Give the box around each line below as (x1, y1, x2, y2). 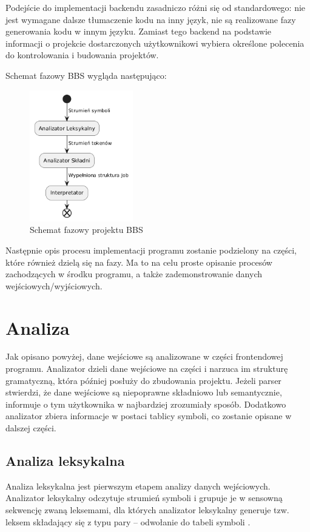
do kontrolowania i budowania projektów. (5, 49, 159, 61)
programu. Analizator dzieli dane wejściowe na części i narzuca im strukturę (5, 362, 288, 375)
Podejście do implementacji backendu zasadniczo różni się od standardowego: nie (5, 1, 306, 13)
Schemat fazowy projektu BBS (30, 223, 143, 236)
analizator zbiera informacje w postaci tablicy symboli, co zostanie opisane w (5, 409, 292, 422)
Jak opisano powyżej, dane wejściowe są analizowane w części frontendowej (5, 350, 283, 363)
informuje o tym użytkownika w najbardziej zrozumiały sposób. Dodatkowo (5, 397, 286, 410)
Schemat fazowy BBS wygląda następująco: (5, 69, 167, 81)
